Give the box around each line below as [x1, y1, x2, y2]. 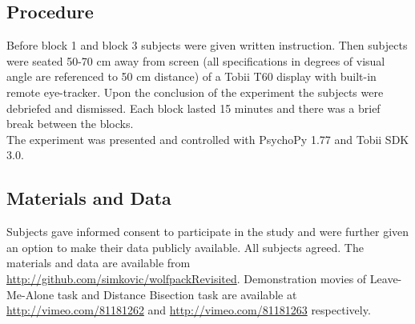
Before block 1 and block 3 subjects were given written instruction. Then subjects [6, 37, 408, 54]
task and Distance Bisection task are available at [57, 286, 297, 302]
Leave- [369, 270, 402, 286]
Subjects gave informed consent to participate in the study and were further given [6, 223, 409, 240]
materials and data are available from [6, 254, 191, 271]
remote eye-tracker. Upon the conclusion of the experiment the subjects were [6, 83, 384, 100]
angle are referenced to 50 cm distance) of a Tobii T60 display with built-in [6, 68, 377, 85]
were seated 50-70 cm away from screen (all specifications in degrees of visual [6, 52, 385, 69]
